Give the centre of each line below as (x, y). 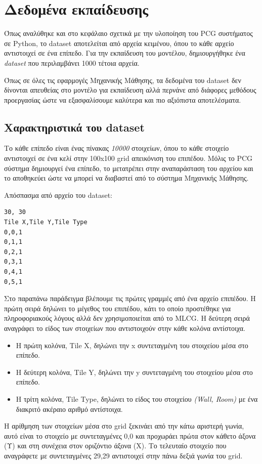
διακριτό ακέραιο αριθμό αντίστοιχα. (69, 409)
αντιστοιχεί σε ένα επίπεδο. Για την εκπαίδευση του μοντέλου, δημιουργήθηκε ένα (125, 53)
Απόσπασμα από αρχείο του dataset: (58, 195)
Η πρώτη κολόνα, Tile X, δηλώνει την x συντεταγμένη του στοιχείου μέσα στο (132, 345)
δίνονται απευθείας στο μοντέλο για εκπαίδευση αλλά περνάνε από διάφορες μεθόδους (130, 90)
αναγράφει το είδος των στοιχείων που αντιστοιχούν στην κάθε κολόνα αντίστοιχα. (125, 328)
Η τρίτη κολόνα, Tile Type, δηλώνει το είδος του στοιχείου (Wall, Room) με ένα (137, 398)
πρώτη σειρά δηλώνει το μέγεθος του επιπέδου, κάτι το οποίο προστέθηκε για (118, 308)
